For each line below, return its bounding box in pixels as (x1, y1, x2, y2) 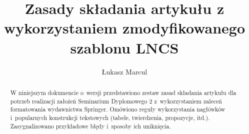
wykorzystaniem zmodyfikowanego (3, 17, 245, 38)
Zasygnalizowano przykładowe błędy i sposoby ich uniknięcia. (10, 121, 171, 130)
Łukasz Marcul (101, 66, 147, 76)
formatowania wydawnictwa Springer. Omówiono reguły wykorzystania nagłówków (10, 105, 225, 113)
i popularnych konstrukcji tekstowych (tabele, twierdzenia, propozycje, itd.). (10, 113, 210, 121)
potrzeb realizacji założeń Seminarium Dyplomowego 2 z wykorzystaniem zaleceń (10, 96, 222, 105)
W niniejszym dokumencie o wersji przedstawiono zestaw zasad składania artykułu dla (10, 88, 236, 96)
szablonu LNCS (70, 37, 179, 57)
